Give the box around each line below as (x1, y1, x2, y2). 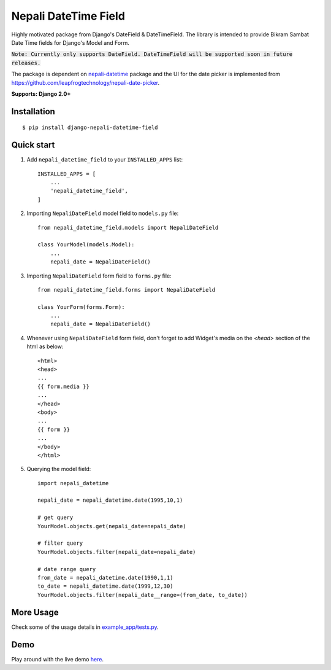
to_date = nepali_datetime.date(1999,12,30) (37, 583, 174, 590)
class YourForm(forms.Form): (37, 303, 125, 310)
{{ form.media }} (37, 383, 89, 390)
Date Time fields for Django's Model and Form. (11, 39, 130, 46)
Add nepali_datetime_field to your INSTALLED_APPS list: (26, 156, 183, 163)
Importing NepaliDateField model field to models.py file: (26, 209, 179, 217)
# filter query (37, 540, 83, 547)
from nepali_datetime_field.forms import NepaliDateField (37, 286, 216, 293)
